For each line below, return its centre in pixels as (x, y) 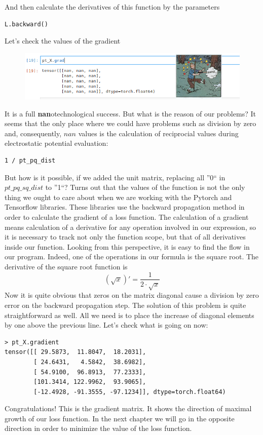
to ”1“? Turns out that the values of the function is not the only (145, 187)
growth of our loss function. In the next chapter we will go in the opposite (120, 418)
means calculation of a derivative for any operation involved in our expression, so (130, 227)
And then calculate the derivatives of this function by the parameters (112, 7)
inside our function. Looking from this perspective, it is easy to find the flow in (127, 246)
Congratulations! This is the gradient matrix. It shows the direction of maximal (128, 408)
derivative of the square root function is (66, 266)
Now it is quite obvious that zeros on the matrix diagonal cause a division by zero (132, 295)
